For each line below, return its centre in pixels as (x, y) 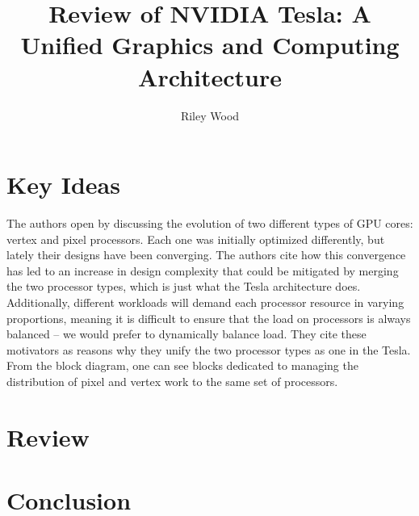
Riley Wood (210, 115)
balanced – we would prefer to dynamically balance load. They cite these (186, 334)
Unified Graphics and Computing (210, 45)
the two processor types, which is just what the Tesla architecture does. (184, 286)
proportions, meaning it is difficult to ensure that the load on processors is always (209, 318)
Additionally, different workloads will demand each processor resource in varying (205, 302)
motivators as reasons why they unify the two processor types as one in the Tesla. (209, 349)
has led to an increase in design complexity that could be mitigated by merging (203, 270)
